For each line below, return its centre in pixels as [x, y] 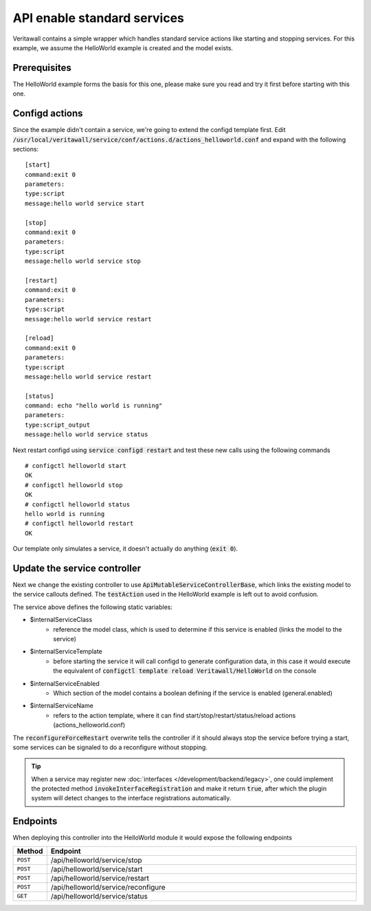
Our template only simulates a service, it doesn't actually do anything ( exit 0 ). [125, 549]
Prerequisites [42, 68]
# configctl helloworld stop [74, 485]
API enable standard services [99, 18]
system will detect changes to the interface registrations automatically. [131, 798]
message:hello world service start [85, 203]
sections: [26, 149]
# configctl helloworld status [78, 504]
